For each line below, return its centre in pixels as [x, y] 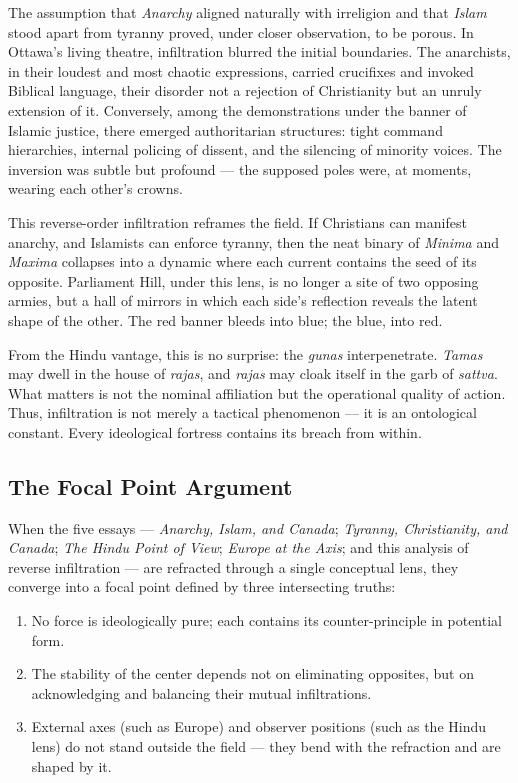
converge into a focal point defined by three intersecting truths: [202, 586]
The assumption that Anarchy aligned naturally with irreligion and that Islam [247, 12]
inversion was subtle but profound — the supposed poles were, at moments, [240, 168]
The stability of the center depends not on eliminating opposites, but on [252, 673]
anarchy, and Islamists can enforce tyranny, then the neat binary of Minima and [254, 241]
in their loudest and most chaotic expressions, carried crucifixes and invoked [241, 70]
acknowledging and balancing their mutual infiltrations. [201, 692]
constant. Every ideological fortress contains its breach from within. [215, 431]
